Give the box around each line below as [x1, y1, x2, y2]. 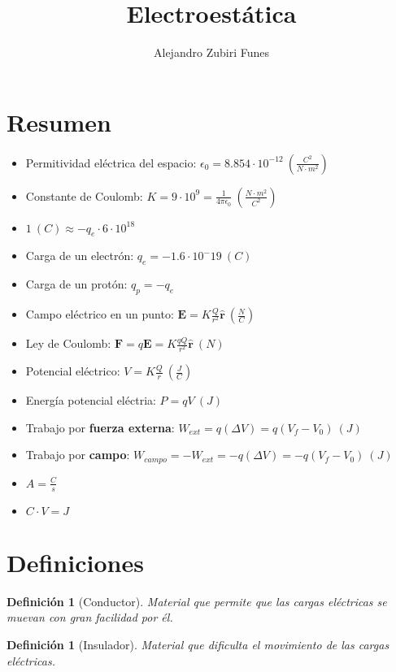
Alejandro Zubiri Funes [154, 44, 269, 61]
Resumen [7, 105, 111, 138]
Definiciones [7, 545, 144, 579]
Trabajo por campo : [25, 446, 130, 463]
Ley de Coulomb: [25, 335, 111, 352]
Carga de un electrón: [25, 247, 134, 264]
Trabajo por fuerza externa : [25, 418, 175, 436]
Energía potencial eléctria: [25, 392, 156, 409]
